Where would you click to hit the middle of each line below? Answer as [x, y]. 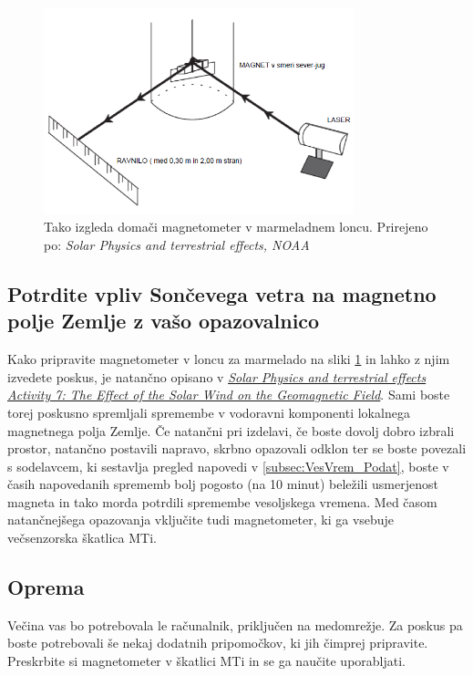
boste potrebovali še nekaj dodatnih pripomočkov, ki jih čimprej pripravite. [218, 643]
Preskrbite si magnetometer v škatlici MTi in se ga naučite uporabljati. [206, 661]
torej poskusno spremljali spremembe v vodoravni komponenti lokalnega [209, 412]
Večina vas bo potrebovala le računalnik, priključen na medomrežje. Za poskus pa [235, 624]
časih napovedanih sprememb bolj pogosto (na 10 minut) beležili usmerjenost [223, 484]
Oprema [46, 587]
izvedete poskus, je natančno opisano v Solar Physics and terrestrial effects [217, 376]
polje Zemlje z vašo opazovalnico [164, 321]
